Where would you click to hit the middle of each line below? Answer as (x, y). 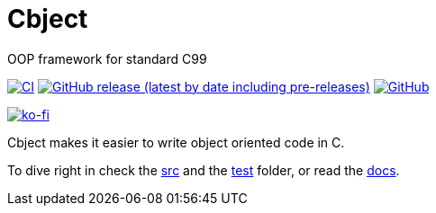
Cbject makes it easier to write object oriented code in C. (176, 142)
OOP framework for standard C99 (107, 58)
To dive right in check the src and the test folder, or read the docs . (204, 170)
